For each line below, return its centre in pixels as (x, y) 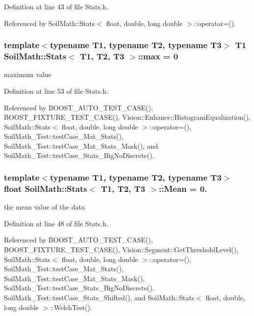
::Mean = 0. (183, 188)
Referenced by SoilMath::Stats (50, 23)
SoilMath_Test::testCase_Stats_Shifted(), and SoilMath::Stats (99, 297)
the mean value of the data (44, 207)
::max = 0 (158, 56)
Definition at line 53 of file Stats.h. (56, 91)
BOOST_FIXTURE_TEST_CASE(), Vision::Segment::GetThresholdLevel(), (121, 249)
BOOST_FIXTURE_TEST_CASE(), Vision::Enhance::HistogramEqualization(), (127, 117)
